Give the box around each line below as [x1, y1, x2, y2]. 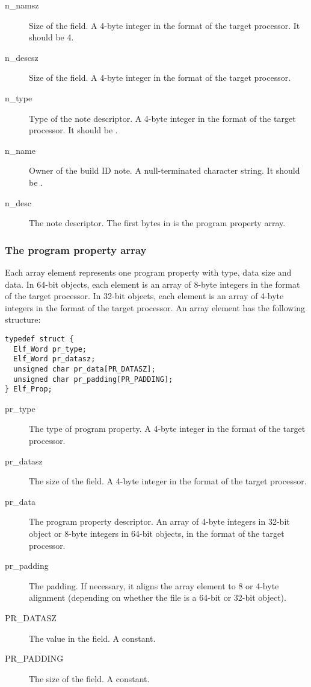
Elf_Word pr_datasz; [13, 355, 96, 364]
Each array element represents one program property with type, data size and [5, 265, 292, 278]
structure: [5, 313, 41, 326]
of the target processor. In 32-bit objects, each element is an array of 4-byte [5, 290, 284, 302]
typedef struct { [5, 334, 74, 343]
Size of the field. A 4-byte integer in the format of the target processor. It [29, 19, 300, 31]
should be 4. [29, 31, 74, 43]
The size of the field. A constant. [29, 672, 150, 685]
